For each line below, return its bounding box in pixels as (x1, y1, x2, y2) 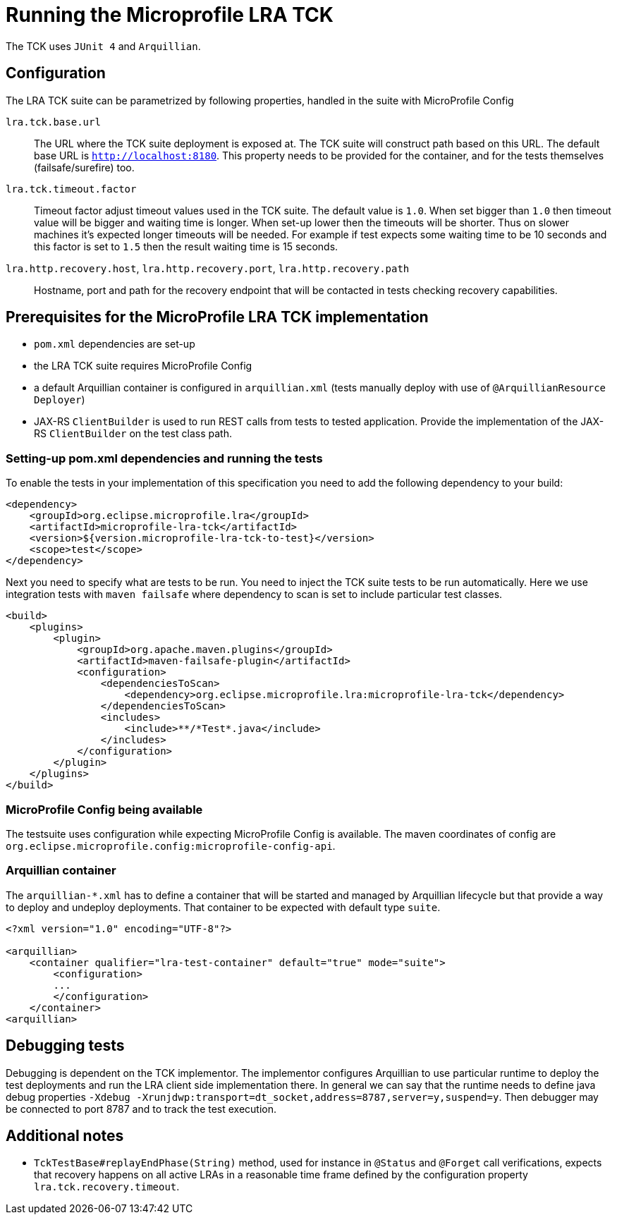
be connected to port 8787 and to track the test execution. (6, 1102, 277, 1115)
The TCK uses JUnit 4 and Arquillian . (6, 39, 201, 52)
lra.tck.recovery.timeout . (34, 1181, 180, 1193)
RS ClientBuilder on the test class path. (34, 427, 232, 440)
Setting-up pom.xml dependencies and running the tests (6, 451, 323, 465)
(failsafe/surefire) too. (34, 161, 135, 173)
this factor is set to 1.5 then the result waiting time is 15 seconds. (34, 240, 338, 252)
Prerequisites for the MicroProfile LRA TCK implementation (6, 308, 429, 327)
